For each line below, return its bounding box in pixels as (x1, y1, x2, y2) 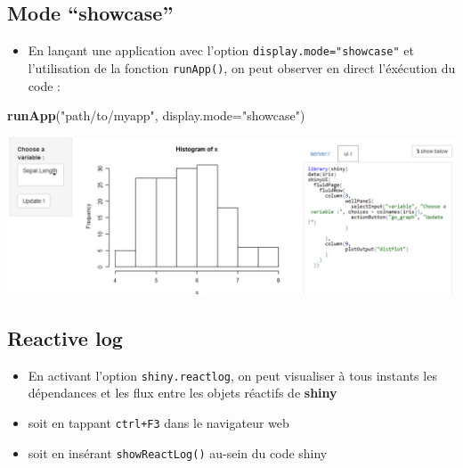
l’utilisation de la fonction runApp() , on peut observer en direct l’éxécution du (28, 58, 456, 77)
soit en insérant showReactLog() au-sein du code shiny (28, 443, 328, 462)
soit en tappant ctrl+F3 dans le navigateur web (28, 413, 289, 431)
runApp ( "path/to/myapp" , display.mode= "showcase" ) (7, 106, 305, 125)
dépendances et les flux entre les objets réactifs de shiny (28, 383, 337, 402)
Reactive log (7, 324, 123, 351)
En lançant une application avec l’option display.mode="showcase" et (28, 41, 415, 60)
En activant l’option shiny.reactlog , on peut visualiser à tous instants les (28, 365, 437, 384)
